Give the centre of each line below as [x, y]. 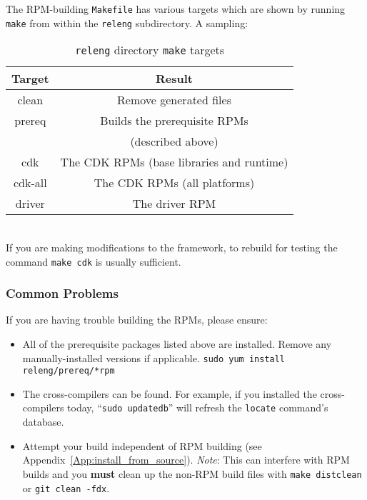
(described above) [174, 141]
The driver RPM [174, 204]
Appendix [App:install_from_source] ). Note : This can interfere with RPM [186, 460]
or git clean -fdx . [66, 487]
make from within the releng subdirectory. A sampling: [127, 22]
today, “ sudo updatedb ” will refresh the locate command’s [198, 407]
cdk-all [30, 183]
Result [174, 79]
